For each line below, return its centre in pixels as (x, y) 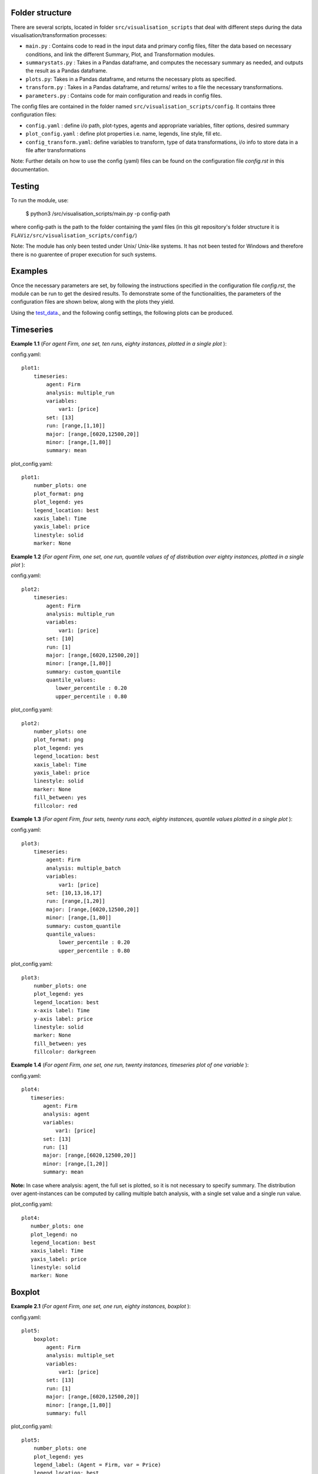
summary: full (67, 1413)
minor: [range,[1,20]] (76, 1164)
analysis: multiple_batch (83, 868)
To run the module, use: (40, 200)
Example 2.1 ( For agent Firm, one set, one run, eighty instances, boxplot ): (101, 1307)
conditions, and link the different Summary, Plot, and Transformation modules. (120, 54)
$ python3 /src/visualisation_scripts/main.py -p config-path (98, 214)
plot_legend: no (54, 1234)
